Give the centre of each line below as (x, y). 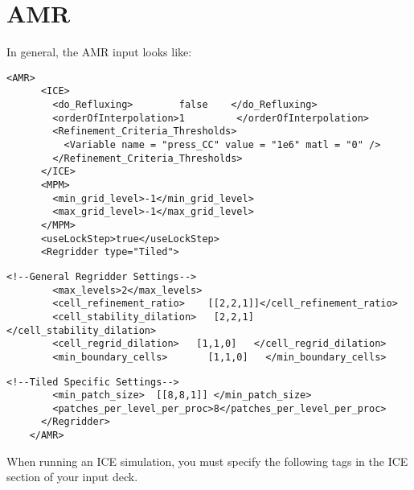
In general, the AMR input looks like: (99, 52)
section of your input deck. (72, 477)
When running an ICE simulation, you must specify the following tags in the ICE (207, 461)
